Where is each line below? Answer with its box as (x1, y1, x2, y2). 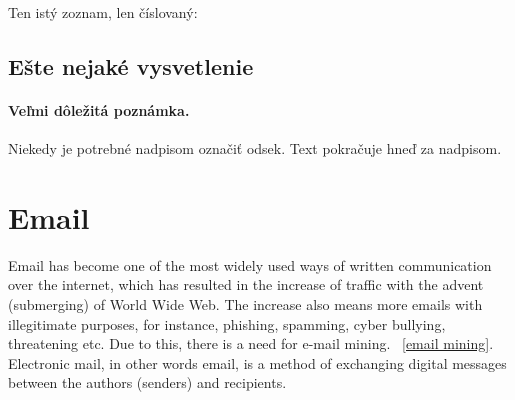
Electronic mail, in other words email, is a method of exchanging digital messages (8, 352, 507, 373)
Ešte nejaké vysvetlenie (8, 50, 254, 81)
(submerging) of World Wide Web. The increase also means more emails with (8, 294, 483, 315)
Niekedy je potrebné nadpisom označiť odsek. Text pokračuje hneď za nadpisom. (8, 138, 502, 159)
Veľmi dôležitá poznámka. (8, 99, 190, 120)
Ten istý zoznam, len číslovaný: (8, 2, 198, 22)
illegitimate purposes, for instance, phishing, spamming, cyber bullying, (8, 313, 446, 334)
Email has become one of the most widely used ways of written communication (8, 254, 492, 275)
